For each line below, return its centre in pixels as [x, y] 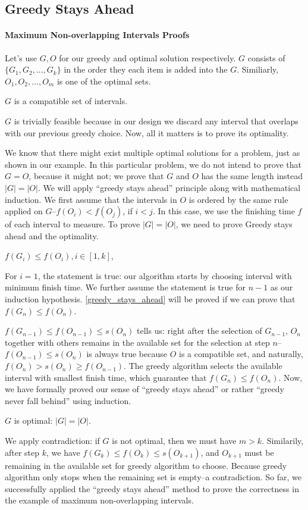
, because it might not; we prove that [96, 176]
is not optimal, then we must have [174, 441]
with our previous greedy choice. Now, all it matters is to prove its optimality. [147, 132]
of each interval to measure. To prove [73, 224]
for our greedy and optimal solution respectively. [147, 57]
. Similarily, [283, 441]
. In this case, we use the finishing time [224, 211]
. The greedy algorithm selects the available [203, 366]
